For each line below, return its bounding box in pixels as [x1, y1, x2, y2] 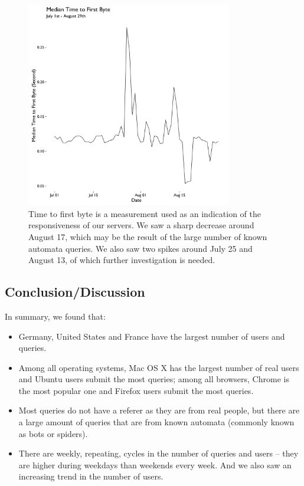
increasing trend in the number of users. [18, 470, 164, 482]
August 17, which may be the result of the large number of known [28, 230, 267, 242]
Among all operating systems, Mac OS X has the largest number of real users [18, 361, 299, 373]
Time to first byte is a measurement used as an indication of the [28, 207, 261, 219]
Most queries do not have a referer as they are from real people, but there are [18, 404, 300, 416]
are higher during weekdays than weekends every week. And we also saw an [18, 458, 292, 471]
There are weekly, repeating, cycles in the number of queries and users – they [18, 447, 299, 459]
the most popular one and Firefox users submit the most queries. [18, 384, 254, 396]
